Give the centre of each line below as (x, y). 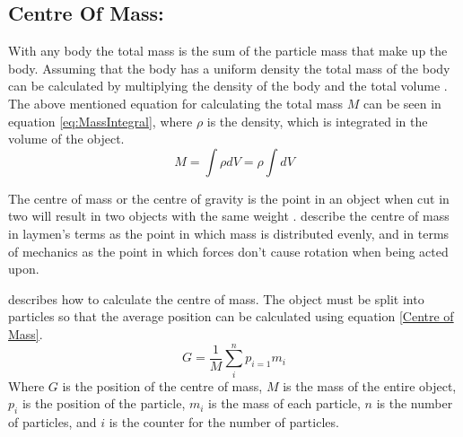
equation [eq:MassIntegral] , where (100, 121)
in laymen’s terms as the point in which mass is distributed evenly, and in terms (229, 233)
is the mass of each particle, (284, 403)
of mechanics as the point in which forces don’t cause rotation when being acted (228, 251)
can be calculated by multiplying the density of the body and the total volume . (228, 86)
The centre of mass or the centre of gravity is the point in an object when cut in (229, 198)
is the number (415, 403)
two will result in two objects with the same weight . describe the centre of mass (229, 216)
